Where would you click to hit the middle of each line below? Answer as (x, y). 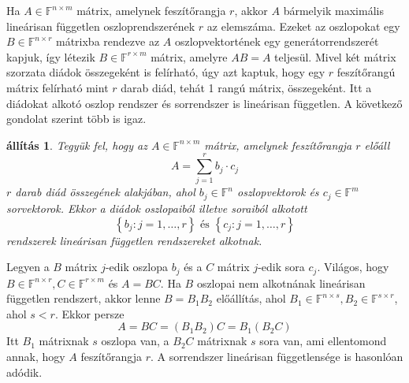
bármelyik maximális (333, 10)
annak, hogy (36, 356)
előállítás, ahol (251, 298)
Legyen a (28, 267)
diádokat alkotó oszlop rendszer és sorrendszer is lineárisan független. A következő (204, 103)
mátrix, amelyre (189, 56)
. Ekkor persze (89, 313)
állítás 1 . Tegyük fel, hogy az (77, 145)
